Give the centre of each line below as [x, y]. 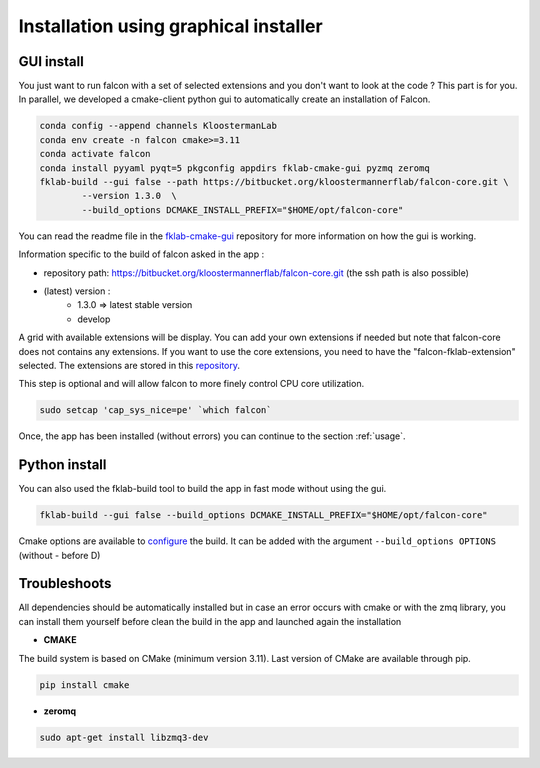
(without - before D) [59, 555]
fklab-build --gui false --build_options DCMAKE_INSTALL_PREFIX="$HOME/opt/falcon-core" [264, 515]
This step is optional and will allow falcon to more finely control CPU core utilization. [191, 384]
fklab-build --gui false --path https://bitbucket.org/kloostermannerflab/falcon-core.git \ [274, 181]
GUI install [51, 61]
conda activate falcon [95, 154]
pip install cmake [84, 684]
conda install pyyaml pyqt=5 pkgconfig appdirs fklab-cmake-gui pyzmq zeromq [234, 168]
